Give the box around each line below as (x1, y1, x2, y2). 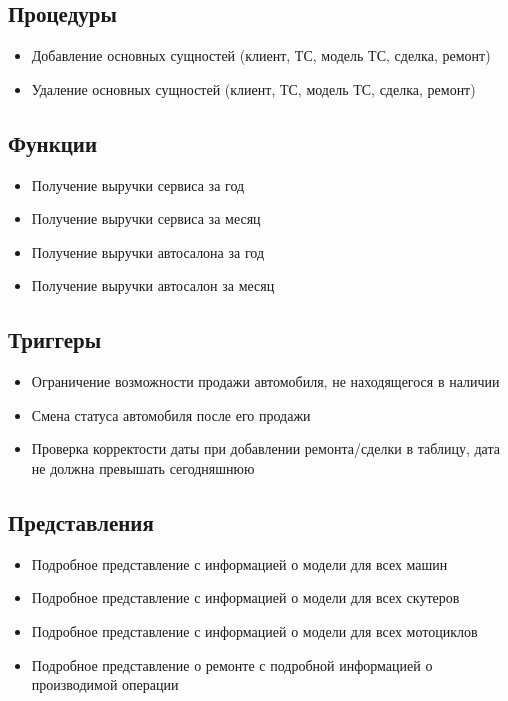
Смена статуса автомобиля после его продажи (31, 404, 311, 425)
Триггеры (8, 324, 102, 355)
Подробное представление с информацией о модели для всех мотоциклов (31, 620, 478, 641)
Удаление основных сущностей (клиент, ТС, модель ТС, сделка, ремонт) (31, 78, 476, 99)
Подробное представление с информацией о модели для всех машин (31, 553, 448, 574)
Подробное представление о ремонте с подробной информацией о (31, 654, 433, 675)
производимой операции (31, 674, 179, 695)
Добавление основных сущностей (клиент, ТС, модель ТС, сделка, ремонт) (31, 45, 491, 66)
